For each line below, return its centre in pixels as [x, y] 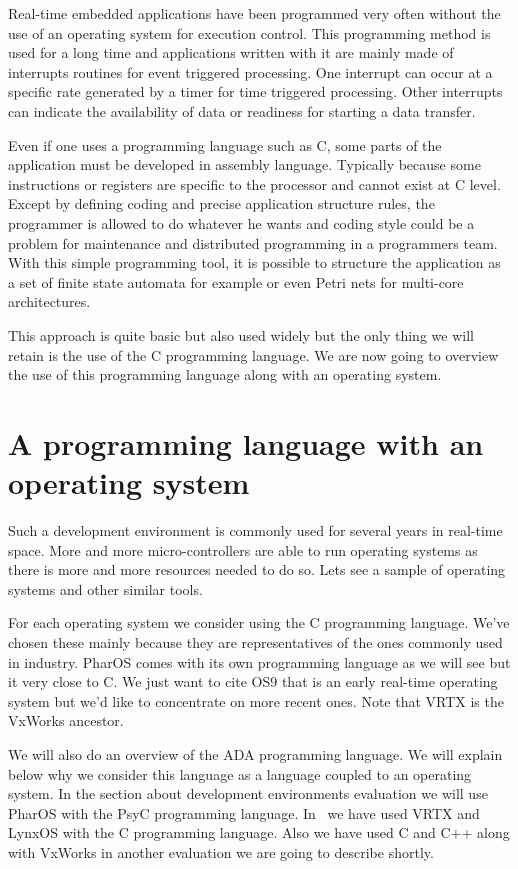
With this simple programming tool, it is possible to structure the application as [254, 262]
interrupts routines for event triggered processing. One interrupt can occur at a [250, 71]
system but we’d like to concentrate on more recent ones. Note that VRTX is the [256, 700]
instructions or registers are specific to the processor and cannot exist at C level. [254, 183]
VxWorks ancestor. [66, 720]
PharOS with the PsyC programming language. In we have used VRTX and [244, 812]
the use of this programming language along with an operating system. [225, 374]
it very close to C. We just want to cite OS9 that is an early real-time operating [253, 681]
